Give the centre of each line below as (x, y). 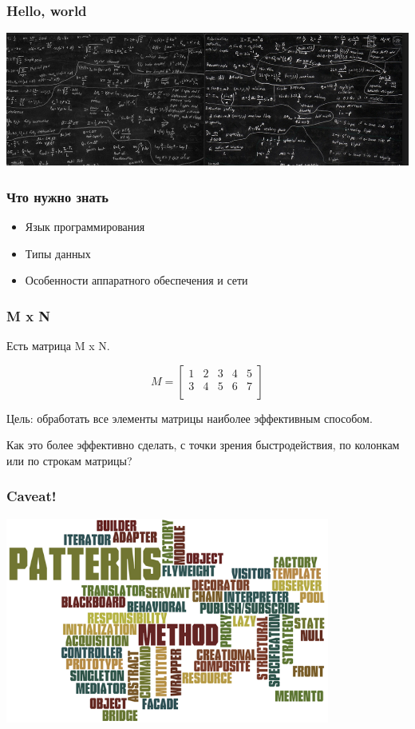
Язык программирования (85, 227)
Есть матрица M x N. (58, 346)
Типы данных (58, 253)
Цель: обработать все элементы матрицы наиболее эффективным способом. (190, 418)
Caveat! (32, 496)
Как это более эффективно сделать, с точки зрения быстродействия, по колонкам (203, 445)
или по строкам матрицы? (69, 460)
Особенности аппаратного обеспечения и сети (136, 280)
